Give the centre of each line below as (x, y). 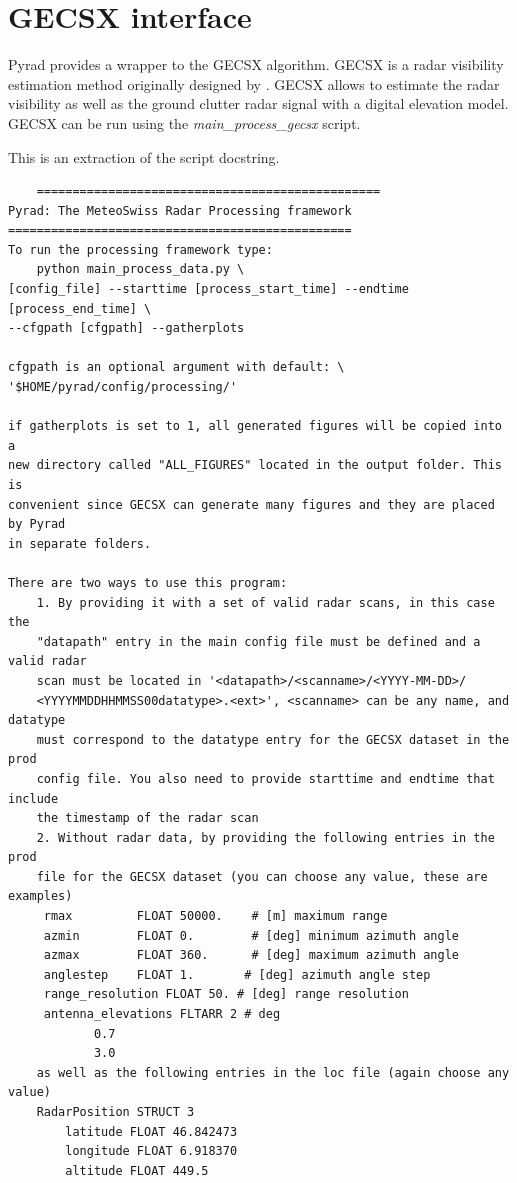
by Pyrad (37, 524)
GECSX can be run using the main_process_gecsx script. (184, 122)
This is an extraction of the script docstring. (144, 156)
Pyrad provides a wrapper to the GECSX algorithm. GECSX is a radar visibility (256, 64)
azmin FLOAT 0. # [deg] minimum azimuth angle (251, 935)
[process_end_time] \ (80, 308)
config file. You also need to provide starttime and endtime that (265, 778)
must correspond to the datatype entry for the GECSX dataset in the (273, 739)
